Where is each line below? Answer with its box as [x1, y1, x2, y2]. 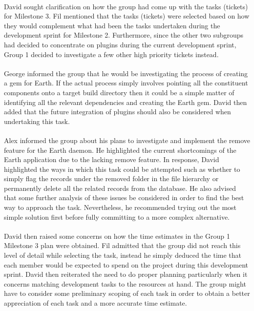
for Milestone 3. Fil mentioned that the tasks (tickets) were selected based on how [4, 11, 250, 21]
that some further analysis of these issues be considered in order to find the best [4, 192, 244, 203]
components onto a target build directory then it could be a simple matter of [4, 87, 234, 97]
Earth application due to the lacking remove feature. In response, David [4, 154, 219, 165]
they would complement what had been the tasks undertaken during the [4, 20, 220, 30]
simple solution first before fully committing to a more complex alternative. [4, 211, 230, 222]
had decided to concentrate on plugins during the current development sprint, [4, 39, 236, 49]
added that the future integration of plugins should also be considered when [4, 106, 231, 117]
